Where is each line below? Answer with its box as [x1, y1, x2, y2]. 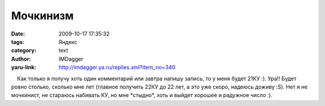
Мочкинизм [11, 9, 74, 22]
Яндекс [58, 38, 78, 45]
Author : [11, 55, 31, 63]
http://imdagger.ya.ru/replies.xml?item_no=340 [58, 64, 176, 71]
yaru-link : [11, 64, 36, 71]
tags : [11, 38, 25, 45]
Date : [11, 30, 25, 37]
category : [11, 47, 37, 54]
